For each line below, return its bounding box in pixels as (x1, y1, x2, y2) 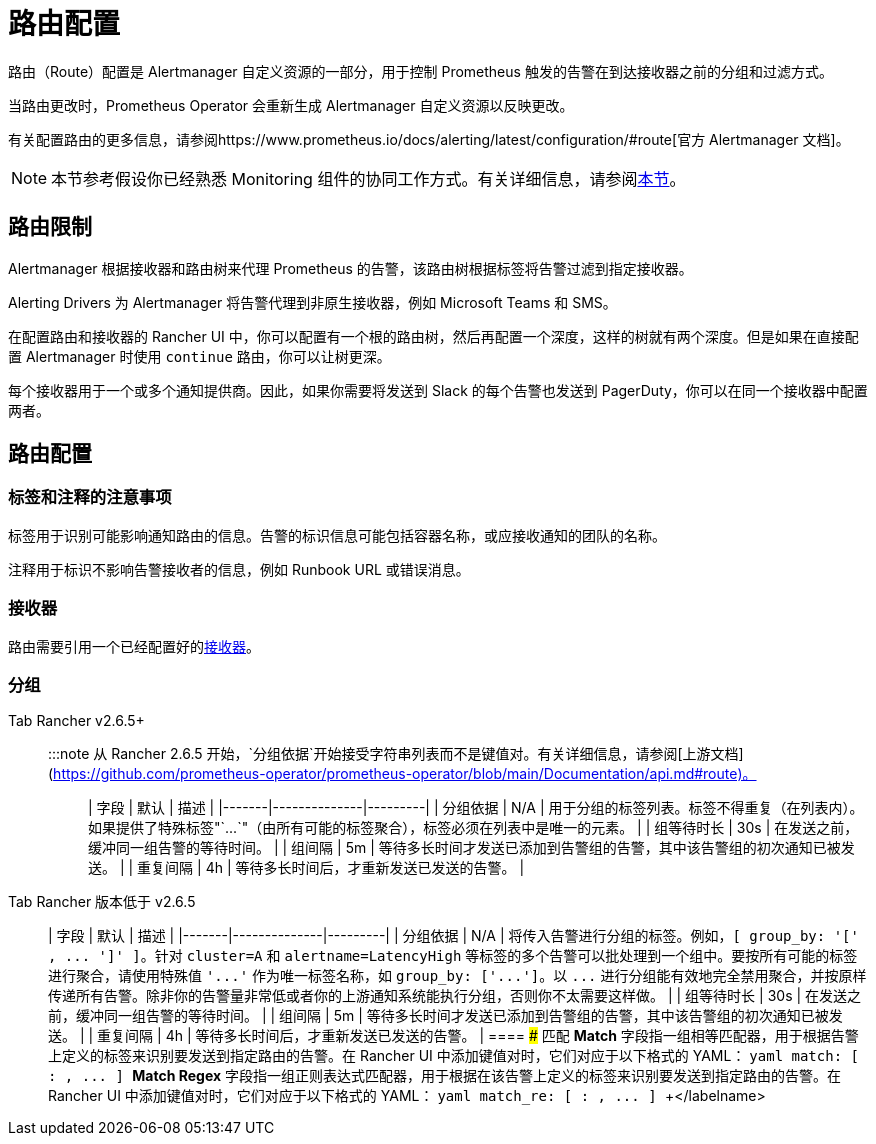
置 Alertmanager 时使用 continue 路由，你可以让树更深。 (8, 347, 391, 365)
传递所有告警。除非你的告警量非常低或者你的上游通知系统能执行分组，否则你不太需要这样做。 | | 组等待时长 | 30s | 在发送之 (48, 987, 862, 1005)
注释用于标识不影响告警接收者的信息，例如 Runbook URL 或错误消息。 (8, 560, 470, 578)
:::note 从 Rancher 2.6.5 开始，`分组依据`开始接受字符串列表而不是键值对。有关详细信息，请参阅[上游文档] (48, 745, 744, 763)
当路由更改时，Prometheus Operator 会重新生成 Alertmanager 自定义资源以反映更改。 (8, 96, 574, 114)
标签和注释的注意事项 (8, 487, 172, 508)
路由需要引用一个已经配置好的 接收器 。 (8, 637, 260, 655)
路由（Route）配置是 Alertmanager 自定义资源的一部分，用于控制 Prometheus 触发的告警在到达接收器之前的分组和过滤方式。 (8, 62, 833, 80)
